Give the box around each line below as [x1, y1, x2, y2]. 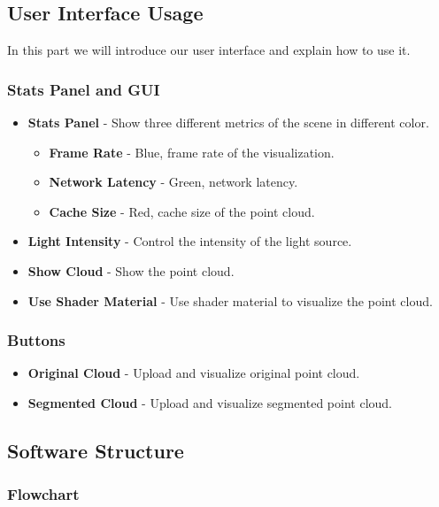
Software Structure [7, 436, 184, 464]
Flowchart [7, 483, 80, 505]
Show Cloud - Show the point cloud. [27, 261, 235, 280]
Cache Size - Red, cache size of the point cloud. [49, 202, 315, 220]
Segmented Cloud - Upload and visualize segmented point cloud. [27, 393, 392, 411]
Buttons [7, 329, 65, 351]
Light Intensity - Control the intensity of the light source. [27, 232, 352, 250]
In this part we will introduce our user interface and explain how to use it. [7, 41, 411, 59]
